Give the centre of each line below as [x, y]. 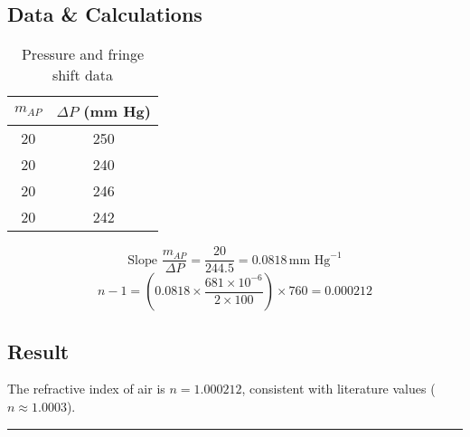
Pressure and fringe [83, 54]
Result [38, 351]
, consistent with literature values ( [338, 389]
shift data [83, 75]
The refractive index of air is [86, 389]
